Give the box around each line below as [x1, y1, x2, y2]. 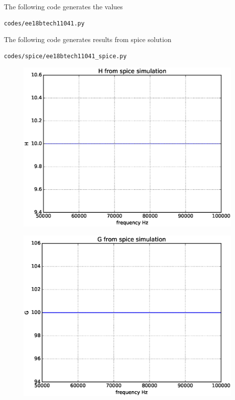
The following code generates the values [4, 1, 123, 11]
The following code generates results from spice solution [4, 34, 171, 44]
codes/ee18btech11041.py [4, 20, 85, 27]
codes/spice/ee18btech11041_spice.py [4, 52, 127, 60]
